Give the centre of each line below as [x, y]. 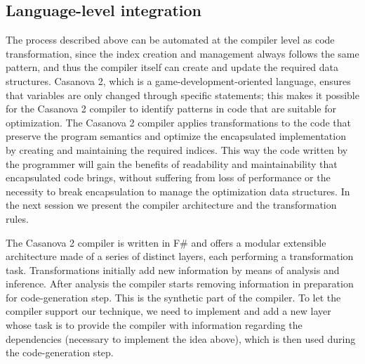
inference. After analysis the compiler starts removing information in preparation [180, 284]
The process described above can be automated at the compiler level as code [170, 40]
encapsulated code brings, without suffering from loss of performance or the [168, 177]
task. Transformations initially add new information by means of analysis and [173, 269]
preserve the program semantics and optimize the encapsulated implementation [176, 136]
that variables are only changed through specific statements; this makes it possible [182, 95]
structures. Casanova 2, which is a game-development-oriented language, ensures [178, 80]
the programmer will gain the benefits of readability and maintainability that [172, 163]
